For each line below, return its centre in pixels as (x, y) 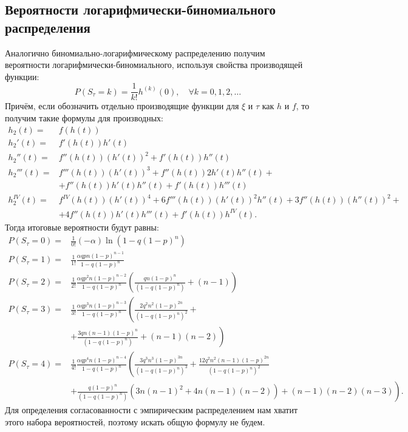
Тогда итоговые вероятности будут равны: (82, 227)
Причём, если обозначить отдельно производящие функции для (122, 106)
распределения (48, 27)
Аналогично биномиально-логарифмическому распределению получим (135, 52)
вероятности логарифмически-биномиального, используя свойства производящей (154, 65)
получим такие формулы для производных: (84, 118)
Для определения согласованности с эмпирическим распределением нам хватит (151, 410)
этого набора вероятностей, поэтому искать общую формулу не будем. (135, 422)
